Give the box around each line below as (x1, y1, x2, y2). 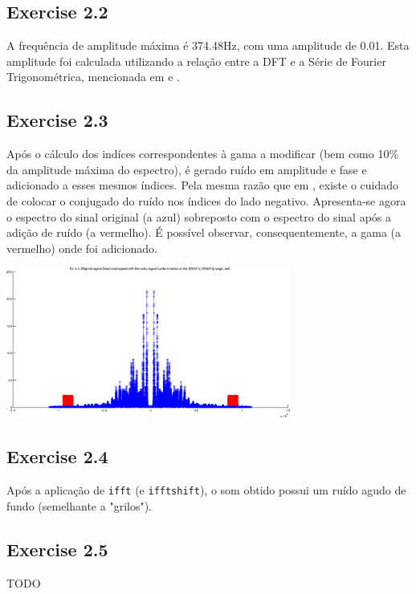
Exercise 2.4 (6, 444, 108, 469)
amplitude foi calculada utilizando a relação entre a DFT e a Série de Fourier (6, 52, 386, 69)
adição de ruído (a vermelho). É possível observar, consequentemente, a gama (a (6, 224, 402, 241)
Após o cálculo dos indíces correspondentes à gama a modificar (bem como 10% (6, 145, 399, 162)
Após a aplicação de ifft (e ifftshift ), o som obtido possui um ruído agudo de (6, 482, 406, 498)
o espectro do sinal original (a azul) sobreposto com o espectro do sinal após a (6, 208, 391, 225)
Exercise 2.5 (6, 536, 108, 561)
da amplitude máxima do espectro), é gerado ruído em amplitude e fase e (6, 161, 367, 177)
